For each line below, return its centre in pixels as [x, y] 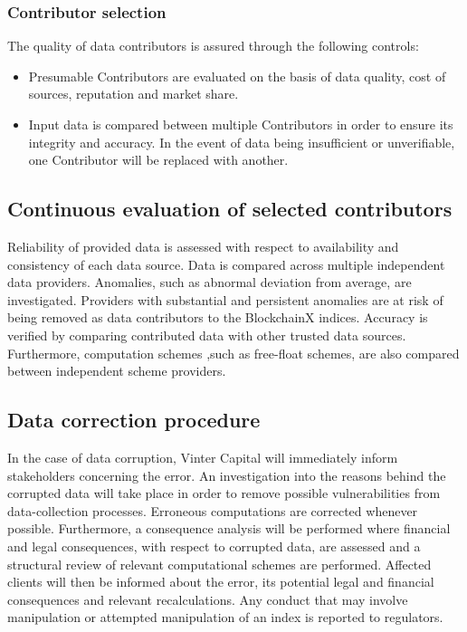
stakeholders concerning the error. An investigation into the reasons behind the [227, 475]
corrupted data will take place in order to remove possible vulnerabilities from [224, 493]
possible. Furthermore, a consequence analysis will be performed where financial [229, 528]
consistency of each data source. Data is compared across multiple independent [226, 264]
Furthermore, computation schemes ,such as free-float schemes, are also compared [233, 353]
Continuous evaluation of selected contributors [230, 209]
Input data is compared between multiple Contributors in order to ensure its [241, 124]
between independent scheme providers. [117, 371]
